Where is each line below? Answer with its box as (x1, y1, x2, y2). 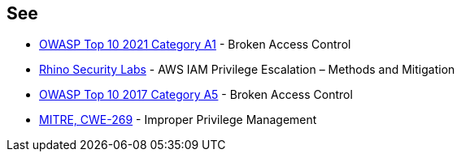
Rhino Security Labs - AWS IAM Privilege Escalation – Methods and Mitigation (39, 62, 455, 77)
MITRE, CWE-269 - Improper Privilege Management (39, 113, 317, 127)
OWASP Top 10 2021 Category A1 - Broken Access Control (39, 37, 351, 52)
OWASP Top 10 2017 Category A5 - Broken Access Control (39, 88, 353, 102)
